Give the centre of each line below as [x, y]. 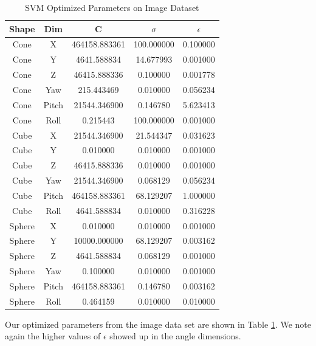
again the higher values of [53, 336]
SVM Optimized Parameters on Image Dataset [112, 7]
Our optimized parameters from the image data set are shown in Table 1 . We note [158, 324]
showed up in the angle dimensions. [175, 336]
